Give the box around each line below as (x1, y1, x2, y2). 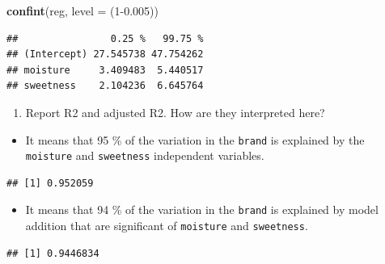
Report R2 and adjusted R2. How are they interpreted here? (25, 103, 325, 120)
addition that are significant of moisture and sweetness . (25, 217, 308, 234)
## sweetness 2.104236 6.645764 (6, 80, 204, 92)
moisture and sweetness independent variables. (25, 147, 264, 164)
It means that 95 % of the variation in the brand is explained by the (25, 131, 365, 148)
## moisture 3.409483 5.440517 (6, 64, 204, 76)
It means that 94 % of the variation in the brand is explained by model (25, 201, 379, 218)
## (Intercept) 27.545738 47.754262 (6, 48, 204, 61)
